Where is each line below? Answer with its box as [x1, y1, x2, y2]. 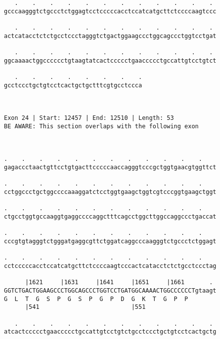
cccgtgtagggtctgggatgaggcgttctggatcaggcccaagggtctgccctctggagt [4, 238, 217, 245]
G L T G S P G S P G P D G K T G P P [4, 295, 188, 302]
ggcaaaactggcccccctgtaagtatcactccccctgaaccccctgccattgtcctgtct [4, 57, 217, 64]
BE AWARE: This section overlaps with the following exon [4, 122, 199, 130]
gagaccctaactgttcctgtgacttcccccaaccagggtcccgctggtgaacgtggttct [4, 164, 217, 171]
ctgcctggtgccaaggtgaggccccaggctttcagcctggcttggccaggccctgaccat [4, 213, 217, 221]
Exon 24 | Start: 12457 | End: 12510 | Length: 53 [4, 114, 174, 122]
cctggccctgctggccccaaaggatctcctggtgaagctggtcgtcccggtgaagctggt [4, 188, 217, 196]
